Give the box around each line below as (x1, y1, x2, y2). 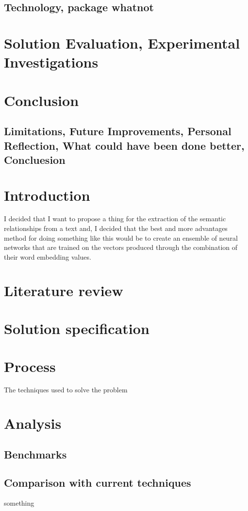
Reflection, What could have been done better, (4, 138, 245, 153)
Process (4, 356, 56, 376)
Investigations (4, 52, 99, 72)
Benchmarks (4, 446, 67, 461)
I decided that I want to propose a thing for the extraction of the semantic (4, 213, 226, 224)
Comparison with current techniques (4, 475, 191, 490)
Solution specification (4, 318, 149, 338)
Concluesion (4, 152, 66, 167)
